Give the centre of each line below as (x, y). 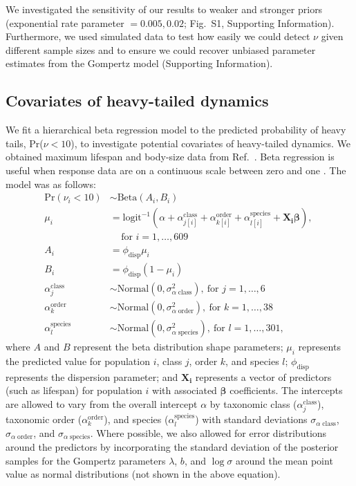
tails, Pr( (25, 143)
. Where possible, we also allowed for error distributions (208, 432)
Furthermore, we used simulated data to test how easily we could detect (158, 36)
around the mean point (284, 460)
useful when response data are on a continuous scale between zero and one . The (176, 170)
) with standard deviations (251, 419)
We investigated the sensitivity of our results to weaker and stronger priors (164, 9)
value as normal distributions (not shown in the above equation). (143, 474)
